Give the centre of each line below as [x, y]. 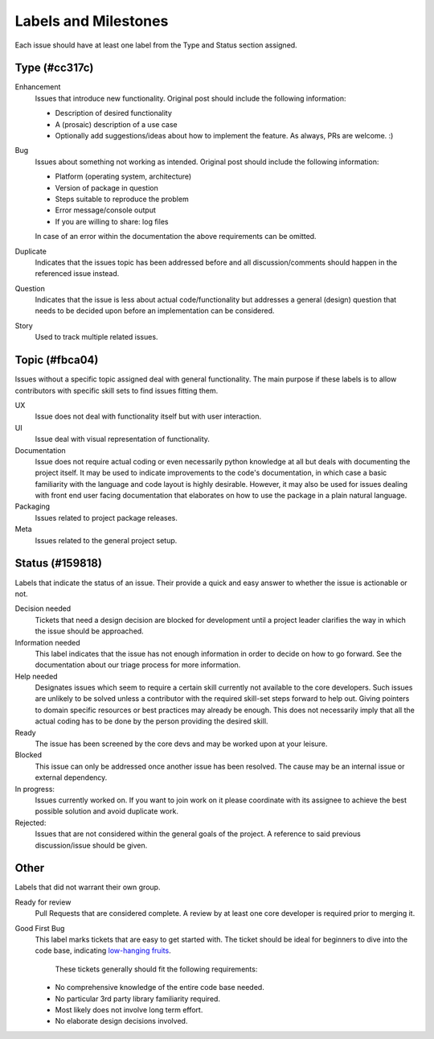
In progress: [35, 789]
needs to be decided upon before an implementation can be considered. [155, 311]
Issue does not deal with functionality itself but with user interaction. [148, 416]
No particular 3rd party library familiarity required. [138, 999]
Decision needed [43, 608]
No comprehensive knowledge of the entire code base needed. [160, 987]
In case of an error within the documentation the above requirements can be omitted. [176, 237]
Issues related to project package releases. [106, 517]
